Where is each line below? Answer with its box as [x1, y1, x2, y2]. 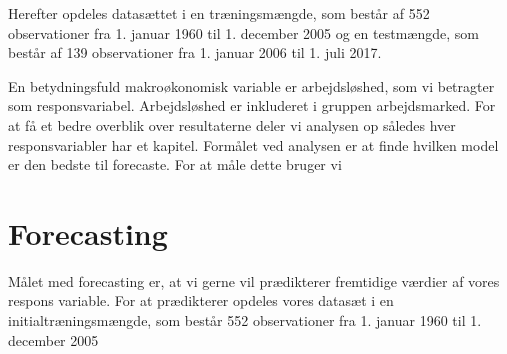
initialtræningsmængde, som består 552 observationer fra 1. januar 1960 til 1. [8, 310, 482, 331]
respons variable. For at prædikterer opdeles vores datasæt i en [8, 290, 394, 311]
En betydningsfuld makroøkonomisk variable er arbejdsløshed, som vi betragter [8, 75, 495, 96]
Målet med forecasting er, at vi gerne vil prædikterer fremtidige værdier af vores [8, 270, 500, 291]
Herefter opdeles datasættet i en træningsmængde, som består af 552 [8, 3, 430, 23]
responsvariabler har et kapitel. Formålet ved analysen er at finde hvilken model [8, 134, 499, 155]
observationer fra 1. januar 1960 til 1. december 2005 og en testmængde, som [8, 22, 479, 43]
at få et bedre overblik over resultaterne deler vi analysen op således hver [8, 114, 456, 135]
